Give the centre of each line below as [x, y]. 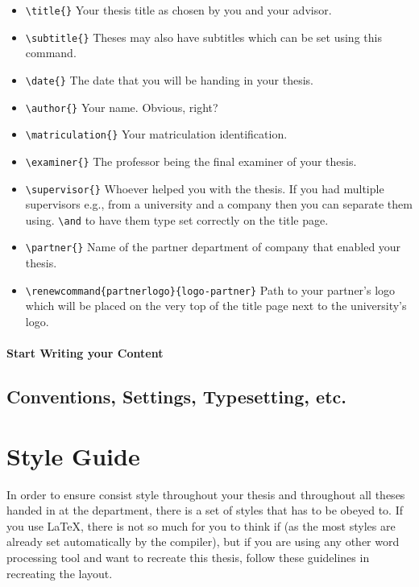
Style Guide [73, 455]
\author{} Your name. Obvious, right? [122, 107]
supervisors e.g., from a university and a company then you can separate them [219, 204]
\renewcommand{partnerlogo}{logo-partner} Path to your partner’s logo [210, 289]
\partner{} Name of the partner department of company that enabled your [213, 247]
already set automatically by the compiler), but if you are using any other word [203, 542]
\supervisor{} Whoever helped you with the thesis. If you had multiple [205, 188]
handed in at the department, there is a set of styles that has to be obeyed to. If [205, 510]
